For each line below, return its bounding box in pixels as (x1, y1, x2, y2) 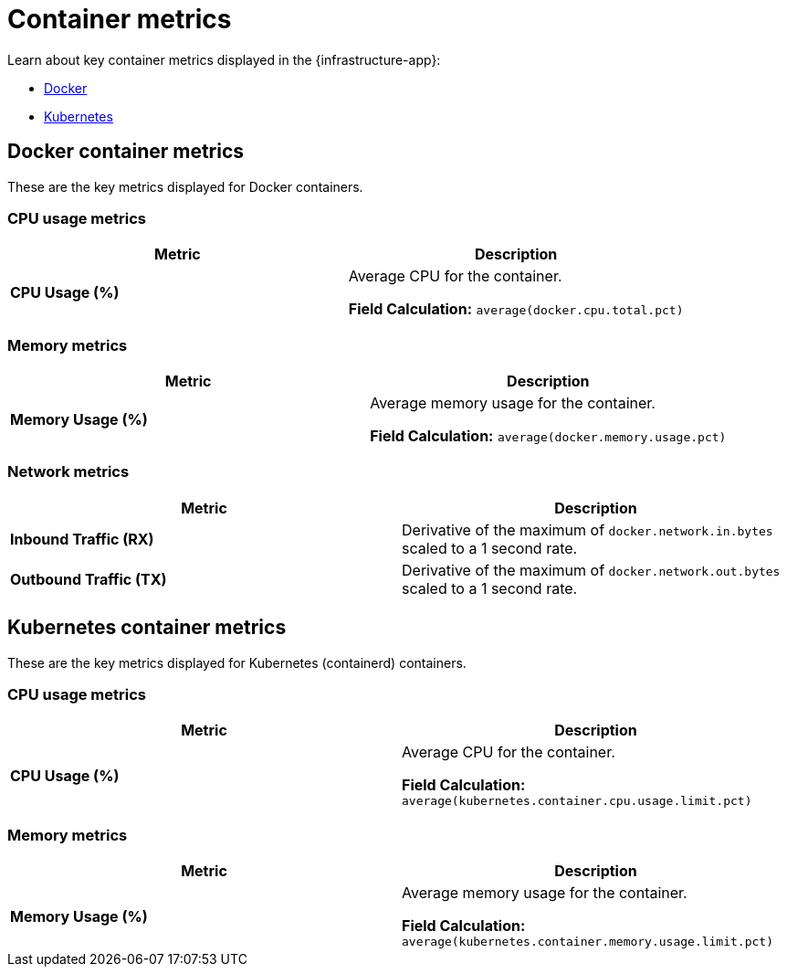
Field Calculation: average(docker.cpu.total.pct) (348, 300, 684, 319)
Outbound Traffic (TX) (10, 569, 167, 588)
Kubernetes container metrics (7, 616, 287, 640)
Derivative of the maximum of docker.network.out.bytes (402, 560, 781, 579)
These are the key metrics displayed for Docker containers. (7, 178, 363, 195)
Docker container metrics (7, 140, 245, 164)
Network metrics (7, 462, 130, 482)
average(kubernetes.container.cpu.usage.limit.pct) (402, 794, 752, 809)
